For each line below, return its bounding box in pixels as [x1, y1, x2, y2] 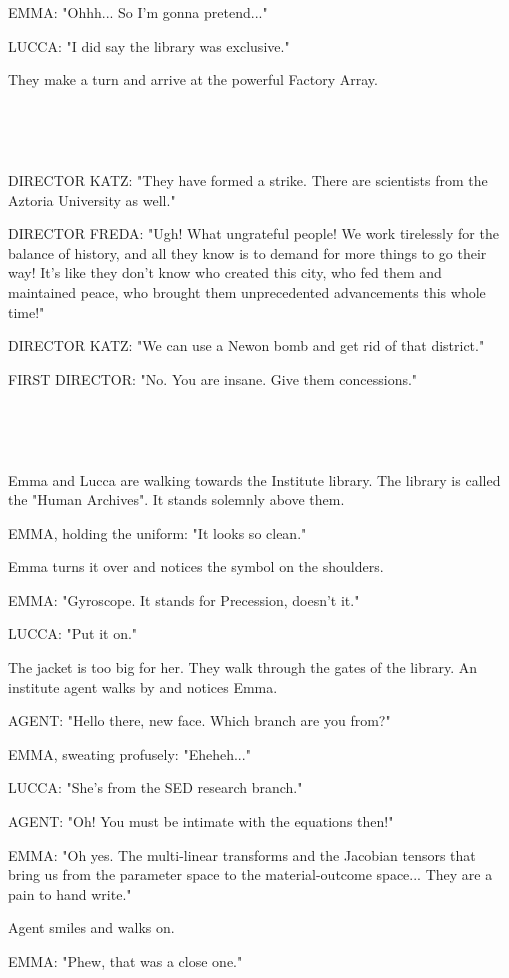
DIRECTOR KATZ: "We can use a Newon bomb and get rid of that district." [8, 335, 485, 356]
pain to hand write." [8, 883, 132, 904]
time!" [8, 301, 45, 322]
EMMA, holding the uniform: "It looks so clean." [8, 522, 307, 543]
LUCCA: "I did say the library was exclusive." [8, 35, 290, 56]
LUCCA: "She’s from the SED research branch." [8, 777, 303, 798]
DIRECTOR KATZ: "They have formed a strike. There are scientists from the [8, 169, 488, 190]
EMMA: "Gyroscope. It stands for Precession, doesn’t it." [8, 589, 360, 610]
